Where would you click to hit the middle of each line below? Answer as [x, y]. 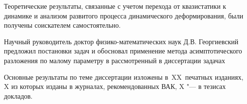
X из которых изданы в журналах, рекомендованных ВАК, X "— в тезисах [115, 86]
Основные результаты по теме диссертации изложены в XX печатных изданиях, [124, 77]
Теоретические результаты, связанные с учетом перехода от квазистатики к [115, 6]
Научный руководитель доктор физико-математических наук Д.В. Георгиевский [121, 41]
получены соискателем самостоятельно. [62, 25]
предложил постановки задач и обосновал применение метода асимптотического [123, 51]
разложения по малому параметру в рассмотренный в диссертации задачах [114, 60]
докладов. [18, 95]
